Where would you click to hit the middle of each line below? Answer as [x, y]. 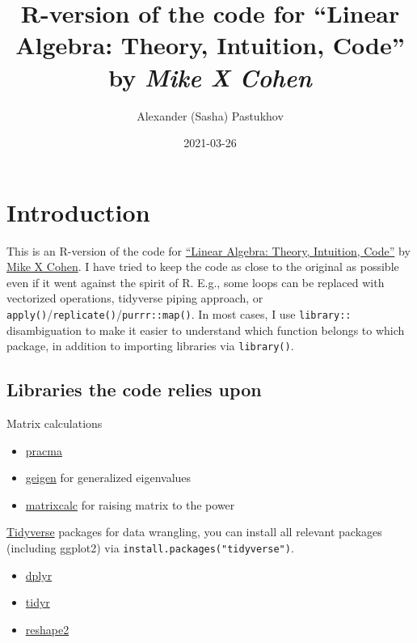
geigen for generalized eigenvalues [108, 478]
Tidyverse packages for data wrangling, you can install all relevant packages [194, 532]
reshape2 [47, 629]
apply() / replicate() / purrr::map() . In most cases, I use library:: [179, 314]
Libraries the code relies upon [134, 389]
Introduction [78, 212]
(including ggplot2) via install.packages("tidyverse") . [150, 548]
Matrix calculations [55, 423]
